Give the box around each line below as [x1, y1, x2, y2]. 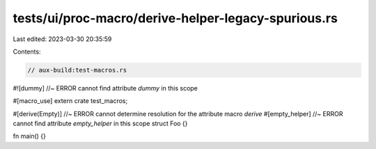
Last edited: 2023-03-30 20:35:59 [13, 35, 112, 43]
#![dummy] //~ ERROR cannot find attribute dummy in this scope [13, 84, 198, 92]
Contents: [13, 47, 41, 56]
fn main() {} [13, 132, 47, 141]
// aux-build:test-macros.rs [27, 66, 127, 74]
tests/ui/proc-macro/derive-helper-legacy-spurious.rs [13, 10, 338, 26]
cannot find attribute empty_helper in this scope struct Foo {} [13, 119, 188, 128]
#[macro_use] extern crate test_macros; [13, 97, 128, 105]
